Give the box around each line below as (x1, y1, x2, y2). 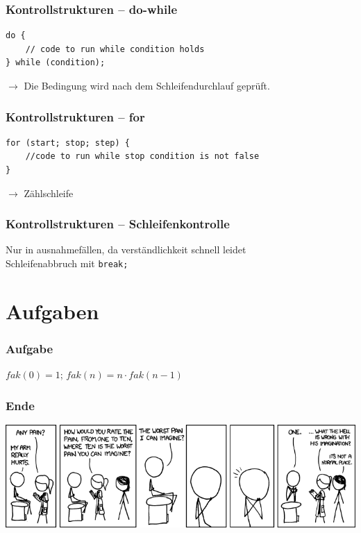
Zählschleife (24, 185, 74, 200)
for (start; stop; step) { (6, 137, 130, 148)
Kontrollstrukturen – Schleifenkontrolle (6, 215, 230, 232)
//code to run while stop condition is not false (25, 151, 260, 162)
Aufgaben (6, 296, 99, 325)
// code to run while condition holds (25, 44, 205, 54)
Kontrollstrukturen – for (6, 108, 145, 125)
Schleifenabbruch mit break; (6, 256, 128, 270)
